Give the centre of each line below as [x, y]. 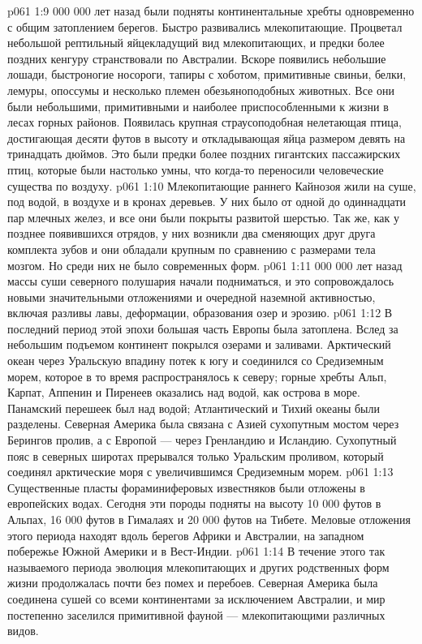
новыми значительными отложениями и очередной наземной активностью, [192, 296]
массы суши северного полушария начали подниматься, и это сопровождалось [201, 281]
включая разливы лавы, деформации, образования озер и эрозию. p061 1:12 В [200, 313]
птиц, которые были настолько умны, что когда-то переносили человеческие [196, 169]
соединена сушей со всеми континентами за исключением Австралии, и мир [196, 598]
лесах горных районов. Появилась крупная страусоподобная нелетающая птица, [205, 122]
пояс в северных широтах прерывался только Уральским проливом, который [196, 455]
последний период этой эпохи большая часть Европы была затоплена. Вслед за [203, 328]
